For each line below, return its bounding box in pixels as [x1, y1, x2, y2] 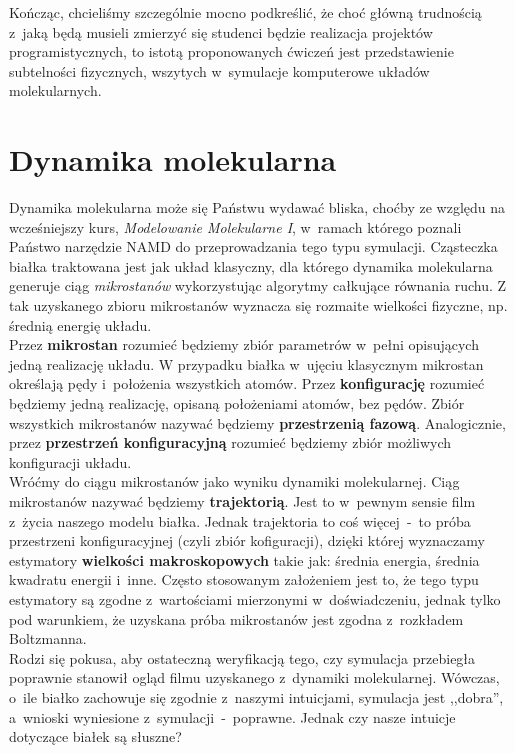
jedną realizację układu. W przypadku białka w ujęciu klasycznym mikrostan [9, 353, 484, 374]
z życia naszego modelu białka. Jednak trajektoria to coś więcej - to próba [9, 510, 471, 531]
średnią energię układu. [9, 314, 152, 335]
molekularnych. [9, 80, 102, 101]
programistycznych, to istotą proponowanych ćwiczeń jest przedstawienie [9, 41, 454, 62]
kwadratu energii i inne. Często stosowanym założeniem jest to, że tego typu [9, 569, 479, 590]
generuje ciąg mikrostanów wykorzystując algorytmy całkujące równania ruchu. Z [9, 275, 507, 296]
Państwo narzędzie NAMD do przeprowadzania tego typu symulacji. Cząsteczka [9, 236, 498, 257]
